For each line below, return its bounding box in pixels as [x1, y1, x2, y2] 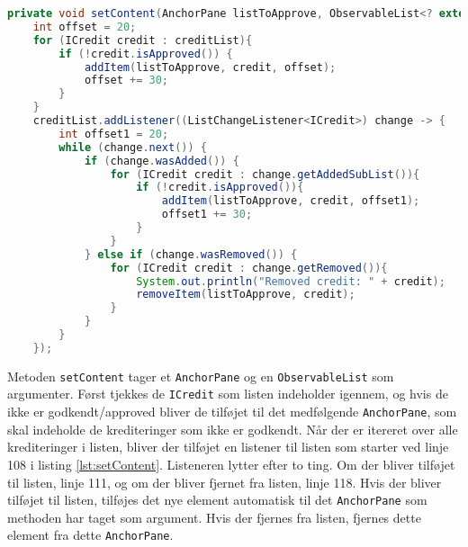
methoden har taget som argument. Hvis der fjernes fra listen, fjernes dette [7, 507, 421, 526]
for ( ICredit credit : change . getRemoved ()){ [110, 261, 388, 274]
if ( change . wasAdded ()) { [84, 154, 239, 167]
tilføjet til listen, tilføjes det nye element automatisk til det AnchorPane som [7, 490, 427, 509]
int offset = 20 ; [32, 20, 137, 33]
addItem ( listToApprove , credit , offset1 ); [161, 194, 420, 208]
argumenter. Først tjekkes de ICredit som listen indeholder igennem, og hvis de [7, 384, 448, 403]
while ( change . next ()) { [58, 140, 208, 154]
